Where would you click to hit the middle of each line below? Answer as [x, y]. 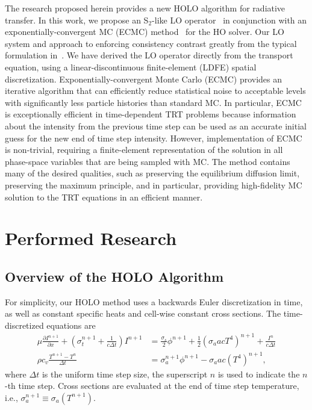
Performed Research [91, 238]
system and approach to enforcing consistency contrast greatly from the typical [151, 43]
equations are [71, 325]
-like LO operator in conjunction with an [229, 20]
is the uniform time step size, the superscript [125, 374]
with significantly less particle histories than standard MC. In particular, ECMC [153, 102]
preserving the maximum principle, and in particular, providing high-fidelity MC [154, 185]
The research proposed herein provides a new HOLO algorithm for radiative [145, 8]
